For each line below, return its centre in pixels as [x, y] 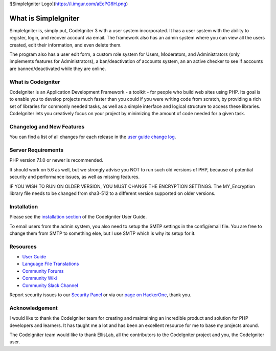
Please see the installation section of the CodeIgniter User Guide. [78, 217]
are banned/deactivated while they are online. [58, 69]
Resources [23, 247]
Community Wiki [40, 278]
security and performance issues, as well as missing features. [75, 177]
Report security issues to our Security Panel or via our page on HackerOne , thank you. [100, 295]
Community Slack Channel [50, 285]
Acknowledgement [34, 308]
